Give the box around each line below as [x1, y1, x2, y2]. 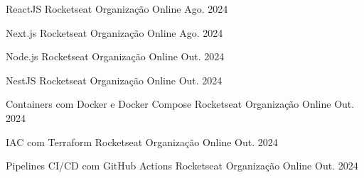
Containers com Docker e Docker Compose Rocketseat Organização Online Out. [6, 96, 355, 111]
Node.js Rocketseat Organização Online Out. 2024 [6, 49, 225, 64]
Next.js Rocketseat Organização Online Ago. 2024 [6, 25, 223, 40]
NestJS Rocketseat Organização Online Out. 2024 [6, 72, 223, 87]
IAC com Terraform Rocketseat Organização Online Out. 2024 [6, 134, 278, 149]
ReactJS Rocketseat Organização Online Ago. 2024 [6, 1, 228, 16]
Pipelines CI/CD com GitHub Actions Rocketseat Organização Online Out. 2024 [6, 158, 358, 173]
